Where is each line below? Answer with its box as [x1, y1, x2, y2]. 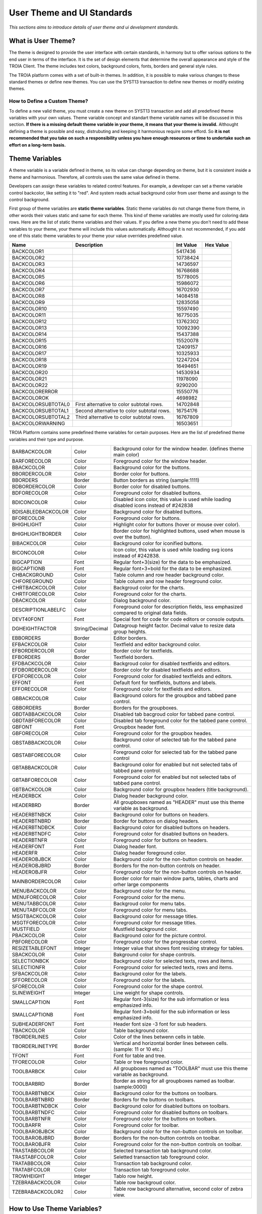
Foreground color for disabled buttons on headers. [113, 830, 229, 837]
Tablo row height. [113, 1173, 153, 1180]
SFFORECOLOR [12, 977, 48, 983]
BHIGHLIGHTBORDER [12, 531, 62, 538]
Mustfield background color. [113, 926, 178, 932]
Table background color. [113, 1027, 169, 1034]
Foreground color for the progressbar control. [113, 939, 218, 945]
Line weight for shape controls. [113, 990, 184, 996]
